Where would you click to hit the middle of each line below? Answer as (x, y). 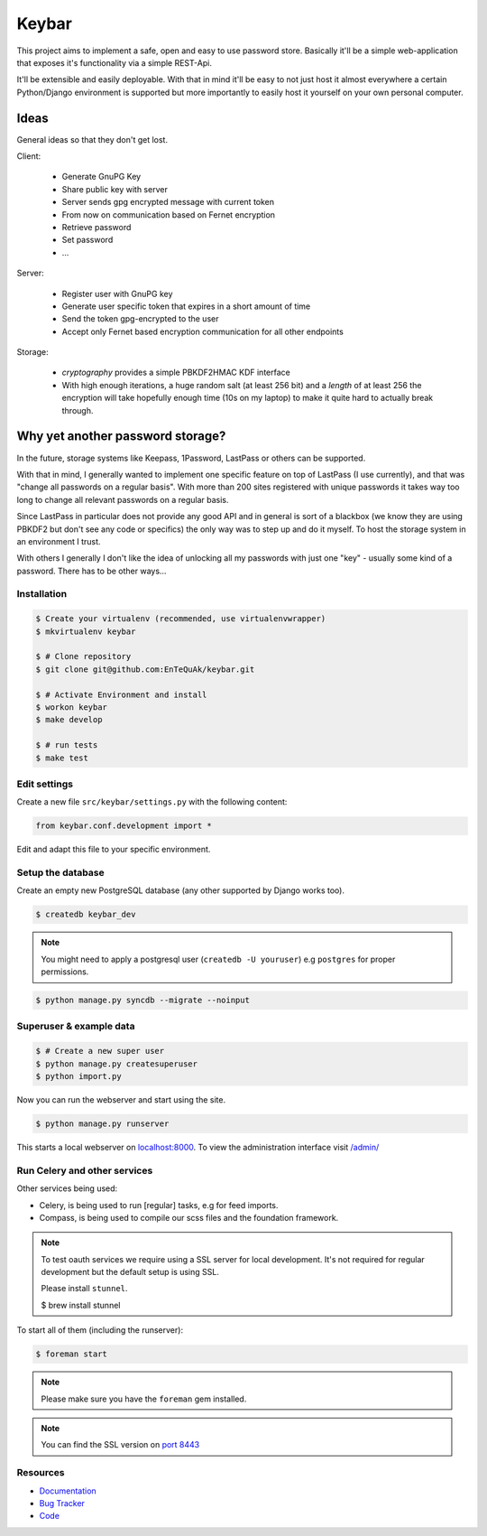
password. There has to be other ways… (92, 571)
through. (78, 410)
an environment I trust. (59, 541)
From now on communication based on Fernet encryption (168, 214)
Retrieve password (96, 227)
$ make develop (69, 720)
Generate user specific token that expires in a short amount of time (186, 306)
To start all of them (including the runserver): (100, 1330)
